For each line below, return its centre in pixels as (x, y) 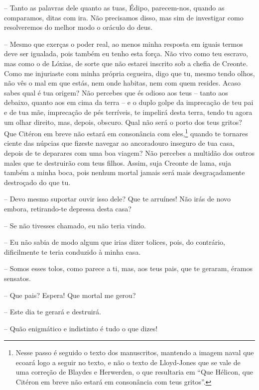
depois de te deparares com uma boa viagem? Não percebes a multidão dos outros (129, 152)
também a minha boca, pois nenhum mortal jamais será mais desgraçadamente (125, 172)
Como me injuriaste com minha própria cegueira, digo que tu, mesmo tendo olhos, (129, 73)
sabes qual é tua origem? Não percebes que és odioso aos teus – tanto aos (116, 92)
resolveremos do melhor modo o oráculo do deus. (78, 27)
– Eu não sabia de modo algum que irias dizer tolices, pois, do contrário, (115, 242)
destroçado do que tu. (37, 182)
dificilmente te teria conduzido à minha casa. (72, 251)
